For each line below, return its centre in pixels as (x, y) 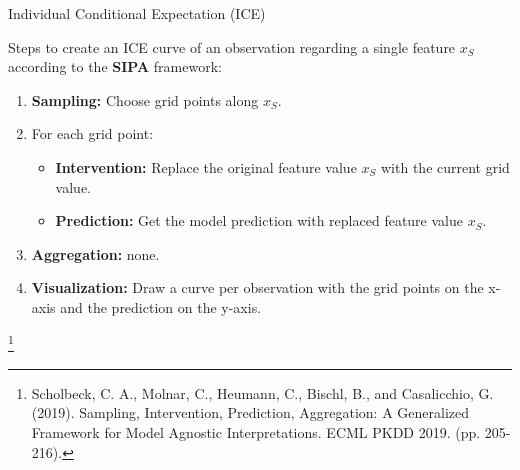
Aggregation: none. (95, 253)
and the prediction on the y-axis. (161, 306)
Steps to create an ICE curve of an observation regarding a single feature (232, 46)
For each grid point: (92, 133)
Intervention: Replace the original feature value (206, 166)
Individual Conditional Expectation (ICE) (137, 13)
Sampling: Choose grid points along (145, 99)
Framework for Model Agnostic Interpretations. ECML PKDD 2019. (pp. (256, 431)
